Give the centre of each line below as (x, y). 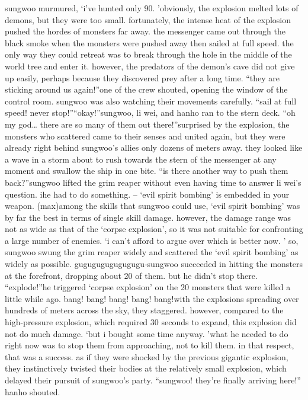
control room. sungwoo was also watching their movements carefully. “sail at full (151, 101)
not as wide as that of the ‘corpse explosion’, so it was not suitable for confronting (154, 229)
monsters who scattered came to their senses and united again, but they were (145, 136)
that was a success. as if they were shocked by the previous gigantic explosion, (147, 356)
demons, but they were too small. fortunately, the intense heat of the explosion (148, 19)
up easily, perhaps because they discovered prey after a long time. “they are (142, 77)
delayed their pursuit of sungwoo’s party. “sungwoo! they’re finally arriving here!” (153, 380)
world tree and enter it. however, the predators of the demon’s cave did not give (150, 66)
